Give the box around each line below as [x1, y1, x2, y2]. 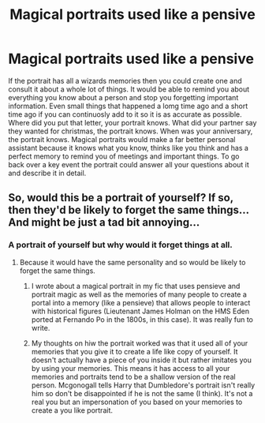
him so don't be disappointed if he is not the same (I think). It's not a [31, 388, 253, 398]
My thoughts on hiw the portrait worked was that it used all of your [31, 338, 248, 348]
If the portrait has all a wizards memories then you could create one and [8, 76, 242, 85]
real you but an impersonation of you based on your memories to [31, 397, 243, 406]
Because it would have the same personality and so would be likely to [19, 257, 246, 267]
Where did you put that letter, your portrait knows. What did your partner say [8, 118, 257, 127]
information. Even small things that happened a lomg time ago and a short [8, 101, 248, 110]
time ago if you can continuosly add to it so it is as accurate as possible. [8, 109, 242, 119]
